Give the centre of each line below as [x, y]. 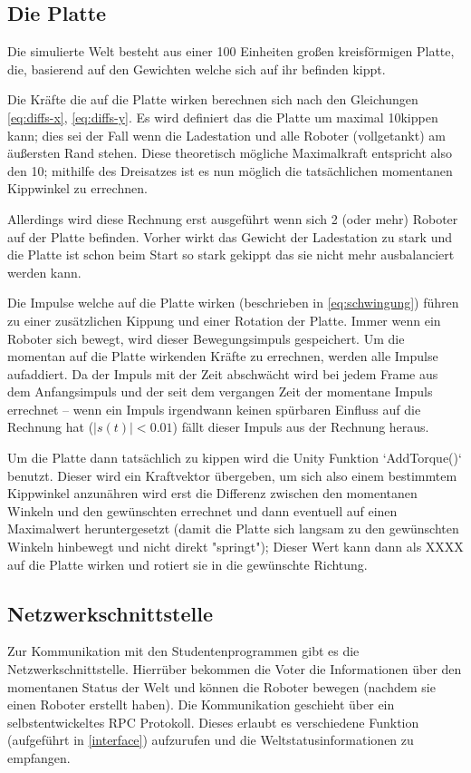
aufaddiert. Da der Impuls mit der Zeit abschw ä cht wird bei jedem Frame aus [223, 373]
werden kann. [44, 272]
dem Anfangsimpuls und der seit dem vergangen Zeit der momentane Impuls [220, 391]
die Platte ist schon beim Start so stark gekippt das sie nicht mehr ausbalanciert [231, 254]
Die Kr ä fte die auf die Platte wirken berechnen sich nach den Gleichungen [213, 99]
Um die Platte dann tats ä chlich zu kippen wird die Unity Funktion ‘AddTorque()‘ [235, 458]
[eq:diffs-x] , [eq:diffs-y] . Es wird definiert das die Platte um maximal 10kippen [223, 117]
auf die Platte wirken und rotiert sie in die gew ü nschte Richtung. [187, 564]
